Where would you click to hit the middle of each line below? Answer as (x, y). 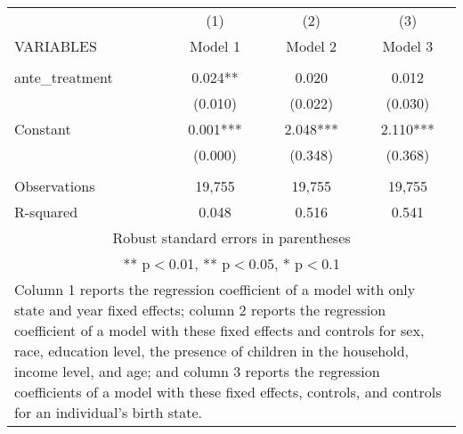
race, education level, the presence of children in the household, (211, 351)
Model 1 (215, 46)
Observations (55, 186)
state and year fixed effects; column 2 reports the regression (200, 310)
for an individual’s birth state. (108, 412)
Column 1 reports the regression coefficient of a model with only (215, 289)
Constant (43, 129)
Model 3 (408, 46)
